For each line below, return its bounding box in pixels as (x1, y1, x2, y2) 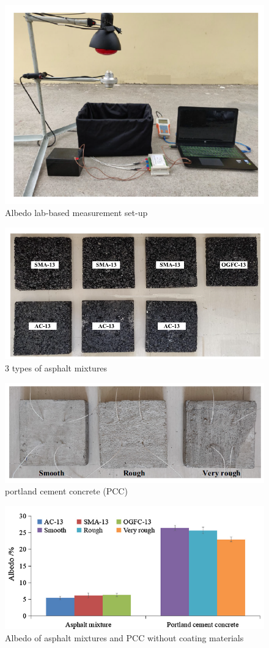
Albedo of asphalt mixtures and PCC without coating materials (5, 631, 244, 644)
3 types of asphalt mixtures (5, 361, 108, 374)
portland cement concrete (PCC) (5, 485, 128, 497)
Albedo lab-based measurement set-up (5, 206, 148, 218)
